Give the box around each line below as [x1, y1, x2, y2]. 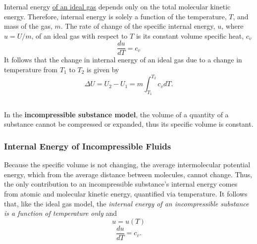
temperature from [4, 64, 58, 75]
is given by [87, 64, 119, 75]
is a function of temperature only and [4, 208, 117, 218]
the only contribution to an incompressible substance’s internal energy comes [4, 179, 238, 189]
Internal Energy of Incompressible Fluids [4, 140, 171, 152]
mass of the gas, [4, 21, 52, 31]
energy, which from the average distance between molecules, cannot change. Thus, [4, 169, 253, 179]
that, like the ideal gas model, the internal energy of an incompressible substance [4, 198, 249, 208]
